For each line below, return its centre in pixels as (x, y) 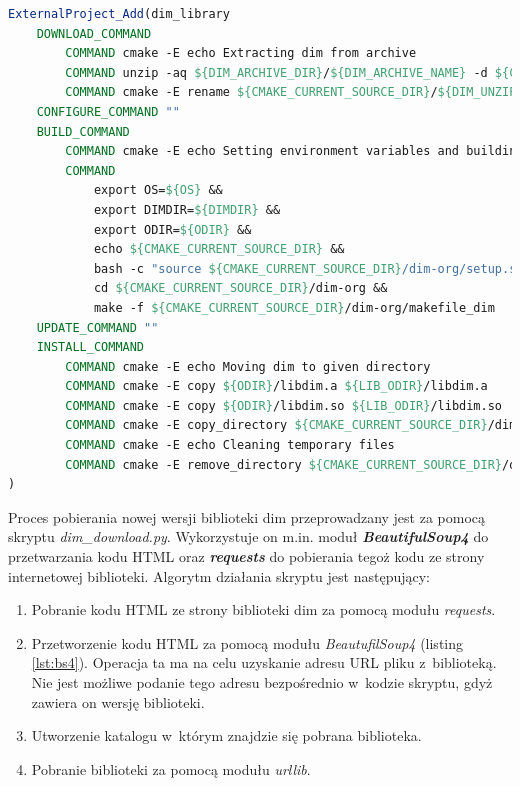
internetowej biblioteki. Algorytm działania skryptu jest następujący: (219, 575)
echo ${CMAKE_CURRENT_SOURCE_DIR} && (219, 249)
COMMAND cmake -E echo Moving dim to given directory (248, 366)
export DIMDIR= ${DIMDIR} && (187, 209)
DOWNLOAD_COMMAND (94, 33)
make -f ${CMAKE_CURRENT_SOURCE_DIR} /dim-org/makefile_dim (294, 307)
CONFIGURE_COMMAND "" (108, 111)
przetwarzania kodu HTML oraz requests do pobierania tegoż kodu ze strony (246, 556)
